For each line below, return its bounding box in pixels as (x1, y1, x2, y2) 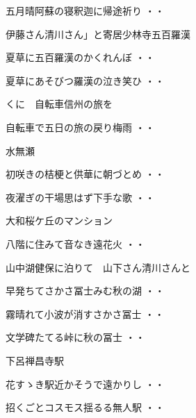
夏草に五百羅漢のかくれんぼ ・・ (6, 50, 155, 65)
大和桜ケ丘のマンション (6, 213, 113, 228)
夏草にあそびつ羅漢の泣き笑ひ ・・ (6, 73, 165, 87)
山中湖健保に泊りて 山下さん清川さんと (6, 260, 190, 274)
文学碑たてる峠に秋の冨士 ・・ (6, 330, 145, 344)
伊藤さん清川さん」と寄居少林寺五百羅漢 (6, 26, 190, 41)
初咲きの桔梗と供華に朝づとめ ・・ (6, 167, 165, 181)
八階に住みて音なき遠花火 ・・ (6, 236, 145, 251)
